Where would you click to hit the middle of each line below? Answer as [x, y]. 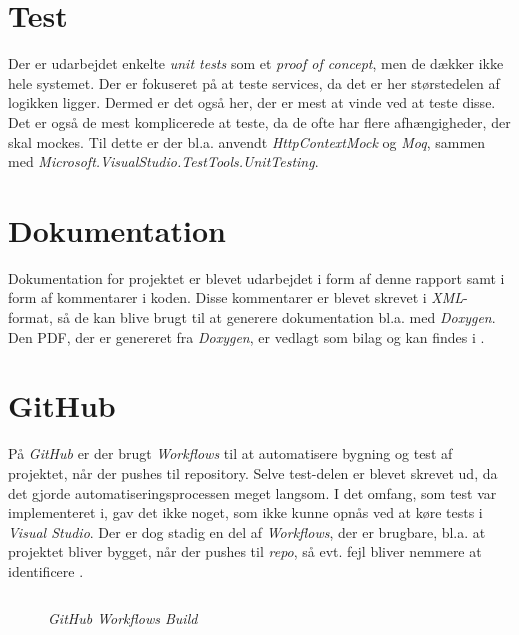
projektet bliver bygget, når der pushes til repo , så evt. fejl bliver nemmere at [245, 551]
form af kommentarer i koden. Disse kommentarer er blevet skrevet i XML [236, 297]
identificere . [46, 570]
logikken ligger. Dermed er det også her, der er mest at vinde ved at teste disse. [252, 102]
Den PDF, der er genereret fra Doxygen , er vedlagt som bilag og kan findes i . [246, 336]
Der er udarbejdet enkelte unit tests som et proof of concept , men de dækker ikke [256, 63]
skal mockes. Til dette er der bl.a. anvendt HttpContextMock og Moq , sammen [247, 141]
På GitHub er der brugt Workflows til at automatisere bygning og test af [230, 453]
